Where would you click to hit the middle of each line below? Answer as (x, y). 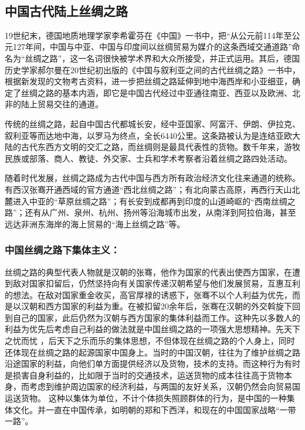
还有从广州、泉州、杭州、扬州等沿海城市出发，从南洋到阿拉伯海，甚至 (160, 212)
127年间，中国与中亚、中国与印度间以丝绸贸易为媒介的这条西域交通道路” (152, 47)
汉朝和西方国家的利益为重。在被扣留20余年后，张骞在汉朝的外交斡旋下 (156, 306)
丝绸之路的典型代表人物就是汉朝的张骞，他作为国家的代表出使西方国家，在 (148, 272)
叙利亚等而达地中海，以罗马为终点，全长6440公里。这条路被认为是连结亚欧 (148, 135)
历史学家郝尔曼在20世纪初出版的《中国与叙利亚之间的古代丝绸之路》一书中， (152, 69)
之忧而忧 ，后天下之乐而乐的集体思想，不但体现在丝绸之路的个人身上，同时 (150, 341)
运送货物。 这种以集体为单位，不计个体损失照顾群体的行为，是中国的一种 (146, 398)
